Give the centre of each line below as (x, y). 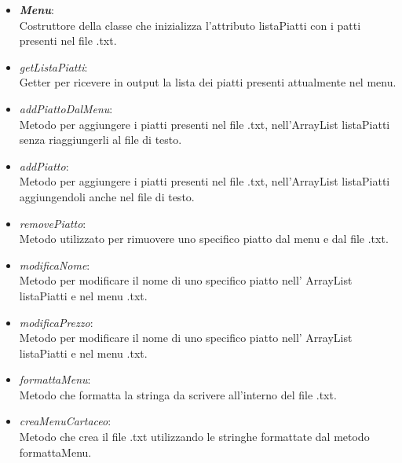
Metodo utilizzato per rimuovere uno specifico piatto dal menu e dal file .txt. (204, 239)
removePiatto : (53, 223)
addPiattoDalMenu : (66, 108)
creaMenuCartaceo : (65, 421)
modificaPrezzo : (56, 322)
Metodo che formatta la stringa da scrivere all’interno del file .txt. (178, 394)
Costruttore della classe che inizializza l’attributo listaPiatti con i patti (190, 25)
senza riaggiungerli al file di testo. (100, 140)
